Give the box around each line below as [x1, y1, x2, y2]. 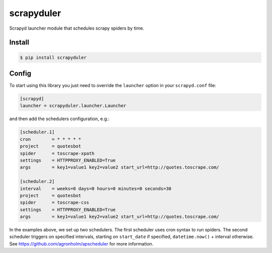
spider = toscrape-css [20, 200, 89, 206]
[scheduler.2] [20, 179, 55, 185]
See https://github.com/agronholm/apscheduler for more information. [9, 240, 154, 246]
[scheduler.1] [20, 129, 55, 135]
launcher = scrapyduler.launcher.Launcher [20, 103, 126, 109]
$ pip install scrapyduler [20, 54, 87, 60]
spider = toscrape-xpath [20, 150, 95, 156]
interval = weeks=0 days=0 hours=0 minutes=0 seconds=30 [20, 186, 172, 191]
